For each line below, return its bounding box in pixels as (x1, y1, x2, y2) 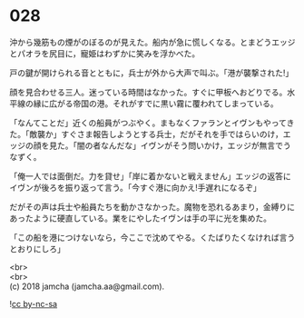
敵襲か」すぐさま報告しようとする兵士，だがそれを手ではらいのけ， (28, 128, 283, 139)
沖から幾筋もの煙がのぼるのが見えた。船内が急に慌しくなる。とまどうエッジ (9, 36, 296, 47)
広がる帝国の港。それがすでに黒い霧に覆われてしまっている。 (48, 97, 279, 109)
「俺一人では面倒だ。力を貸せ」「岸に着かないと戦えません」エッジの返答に (9, 170, 292, 182)
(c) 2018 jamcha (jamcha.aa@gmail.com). (9, 281, 165, 292)
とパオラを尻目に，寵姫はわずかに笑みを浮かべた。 (9, 47, 201, 59)
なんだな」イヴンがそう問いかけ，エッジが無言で (100, 140, 284, 151)
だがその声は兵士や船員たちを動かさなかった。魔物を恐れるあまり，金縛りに (9, 201, 296, 212)
